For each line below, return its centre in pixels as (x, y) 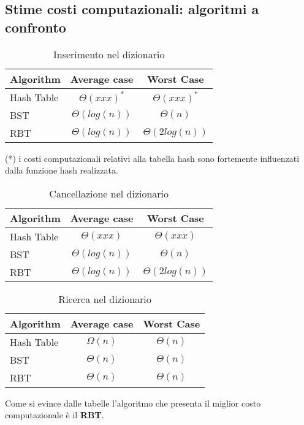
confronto (36, 27)
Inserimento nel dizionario (109, 54)
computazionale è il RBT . (55, 415)
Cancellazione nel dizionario (109, 193)
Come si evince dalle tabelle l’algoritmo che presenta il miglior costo (133, 403)
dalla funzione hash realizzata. (62, 170)
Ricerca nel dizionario (105, 299)
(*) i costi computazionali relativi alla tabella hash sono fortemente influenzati (152, 158)
